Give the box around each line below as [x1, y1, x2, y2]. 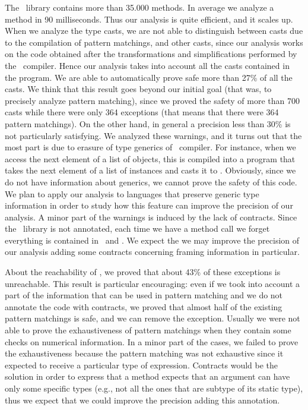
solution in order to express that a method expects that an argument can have [5, 370, 290, 383]
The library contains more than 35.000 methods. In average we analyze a [5, 1, 274, 13]
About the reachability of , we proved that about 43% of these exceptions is [5, 266, 281, 278]
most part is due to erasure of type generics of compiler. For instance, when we [5, 141, 296, 153]
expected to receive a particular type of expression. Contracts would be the [5, 358, 278, 371]
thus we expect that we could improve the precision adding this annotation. [5, 393, 280, 406]
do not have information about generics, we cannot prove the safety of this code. [5, 175, 297, 188]
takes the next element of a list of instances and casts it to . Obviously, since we [5, 164, 296, 176]
